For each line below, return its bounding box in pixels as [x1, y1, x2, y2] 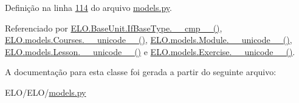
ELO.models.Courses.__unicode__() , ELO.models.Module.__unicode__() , [5, 33, 292, 46]
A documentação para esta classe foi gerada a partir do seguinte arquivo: [5, 65, 277, 78]
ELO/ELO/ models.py [5, 85, 86, 98]
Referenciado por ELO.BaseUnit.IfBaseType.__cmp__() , [5, 21, 222, 34]
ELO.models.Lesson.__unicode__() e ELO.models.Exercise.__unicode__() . [5, 45, 295, 58]
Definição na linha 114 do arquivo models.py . [5, 1, 172, 13]
